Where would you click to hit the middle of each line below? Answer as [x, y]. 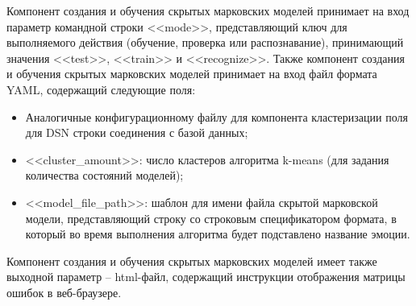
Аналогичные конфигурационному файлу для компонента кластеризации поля [216, 116]
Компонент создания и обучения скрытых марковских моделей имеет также [192, 261]
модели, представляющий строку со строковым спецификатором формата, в [211, 218]
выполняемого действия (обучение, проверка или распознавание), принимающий [205, 42]
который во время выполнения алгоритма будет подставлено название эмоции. [218, 234]
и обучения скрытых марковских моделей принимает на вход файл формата [192, 74]
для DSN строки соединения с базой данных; [137, 132]
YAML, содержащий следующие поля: [101, 89]
